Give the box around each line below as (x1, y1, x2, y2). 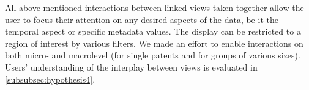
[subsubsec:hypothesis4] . (5, 72, 95, 85)
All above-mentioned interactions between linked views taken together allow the (5, 1, 304, 13)
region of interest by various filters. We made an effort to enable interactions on (5, 36, 303, 49)
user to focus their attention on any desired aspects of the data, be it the (5, 13, 278, 26)
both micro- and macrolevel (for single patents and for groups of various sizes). (5, 49, 300, 61)
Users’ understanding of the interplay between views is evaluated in (5, 60, 258, 73)
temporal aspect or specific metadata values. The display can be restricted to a (5, 25, 301, 38)
